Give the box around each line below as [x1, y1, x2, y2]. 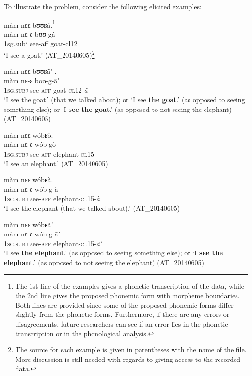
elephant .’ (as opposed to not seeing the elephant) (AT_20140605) [4, 257, 205, 267]
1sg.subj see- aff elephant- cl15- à [4, 193, 100, 204]
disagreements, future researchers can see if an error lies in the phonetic [15, 318, 228, 329]
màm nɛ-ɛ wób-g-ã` [4, 229, 62, 239]
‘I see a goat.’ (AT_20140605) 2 [4, 48, 95, 60]
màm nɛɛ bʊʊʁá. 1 [4, 18, 55, 30]
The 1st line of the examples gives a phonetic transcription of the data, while [15, 281, 244, 291]
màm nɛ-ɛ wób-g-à [4, 184, 58, 194]
